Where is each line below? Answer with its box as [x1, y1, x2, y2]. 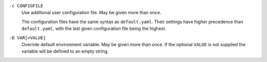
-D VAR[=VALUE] [9, 35, 46, 40]
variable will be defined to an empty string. [21, 48, 109, 54]
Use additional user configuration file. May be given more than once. [21, 10, 162, 16]
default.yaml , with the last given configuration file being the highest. [21, 26, 167, 31]
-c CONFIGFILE [9, 3, 44, 8]
